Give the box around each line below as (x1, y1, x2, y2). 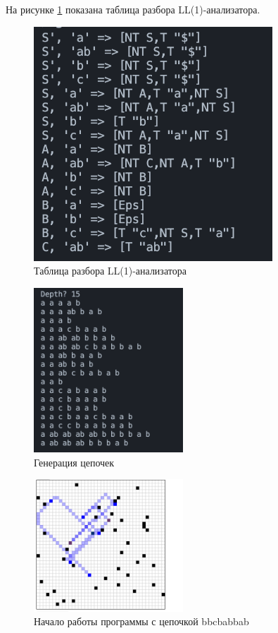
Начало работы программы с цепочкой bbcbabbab (34, 614, 249, 629)
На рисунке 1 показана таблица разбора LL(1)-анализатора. (6, 2, 260, 16)
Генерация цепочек (34, 454, 115, 469)
